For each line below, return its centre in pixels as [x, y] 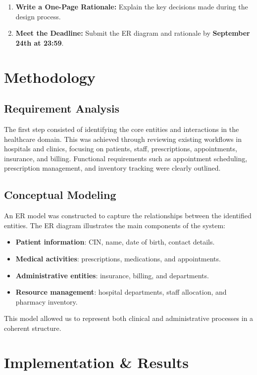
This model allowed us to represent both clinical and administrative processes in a [129, 318]
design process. [38, 16]
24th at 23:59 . [40, 42]
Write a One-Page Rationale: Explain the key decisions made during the [132, 6]
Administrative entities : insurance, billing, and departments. [112, 275]
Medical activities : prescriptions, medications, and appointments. [118, 258]
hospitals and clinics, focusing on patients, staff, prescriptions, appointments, [121, 149]
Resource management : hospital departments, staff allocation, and [121, 292]
